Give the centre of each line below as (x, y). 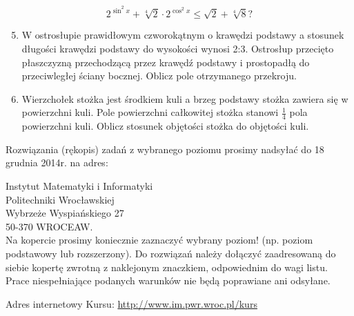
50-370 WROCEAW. (49, 226)
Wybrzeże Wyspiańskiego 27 (65, 213)
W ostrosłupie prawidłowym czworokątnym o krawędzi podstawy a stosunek (183, 35)
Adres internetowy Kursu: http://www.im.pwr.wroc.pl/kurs (131, 303)
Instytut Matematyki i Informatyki (79, 186)
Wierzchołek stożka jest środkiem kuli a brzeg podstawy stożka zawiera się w (185, 98)
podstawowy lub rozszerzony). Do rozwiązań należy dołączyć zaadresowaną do (171, 253)
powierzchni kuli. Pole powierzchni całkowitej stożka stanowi (150, 112)
